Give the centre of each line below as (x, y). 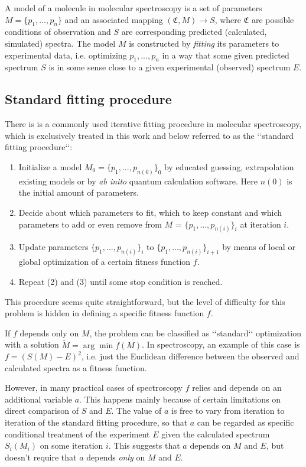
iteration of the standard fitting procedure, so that (96, 422)
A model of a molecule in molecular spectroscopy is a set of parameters (134, 8)
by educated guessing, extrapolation (229, 166)
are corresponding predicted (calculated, (194, 32)
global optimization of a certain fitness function (105, 262)
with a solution (32, 344)
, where (228, 19)
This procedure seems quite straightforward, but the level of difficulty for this (145, 301)
